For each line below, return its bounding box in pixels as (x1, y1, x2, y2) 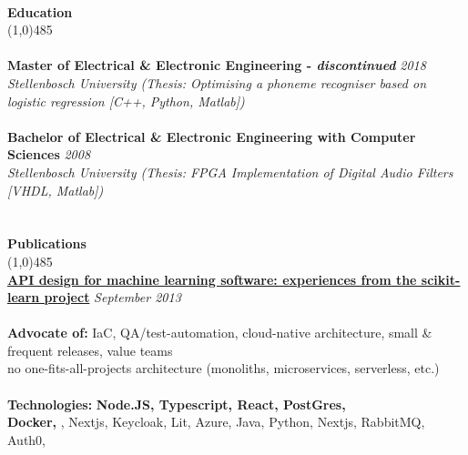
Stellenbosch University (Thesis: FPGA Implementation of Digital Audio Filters (7, 162, 453, 181)
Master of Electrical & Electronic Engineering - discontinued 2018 (7, 56, 426, 75)
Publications (7, 234, 86, 253)
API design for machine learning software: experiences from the (7, 269, 417, 288)
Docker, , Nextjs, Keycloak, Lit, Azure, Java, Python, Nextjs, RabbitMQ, (7, 412, 425, 431)
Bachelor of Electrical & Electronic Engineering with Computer (7, 126, 416, 146)
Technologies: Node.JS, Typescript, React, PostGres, (7, 394, 346, 413)
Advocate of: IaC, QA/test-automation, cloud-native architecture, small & (7, 323, 432, 342)
